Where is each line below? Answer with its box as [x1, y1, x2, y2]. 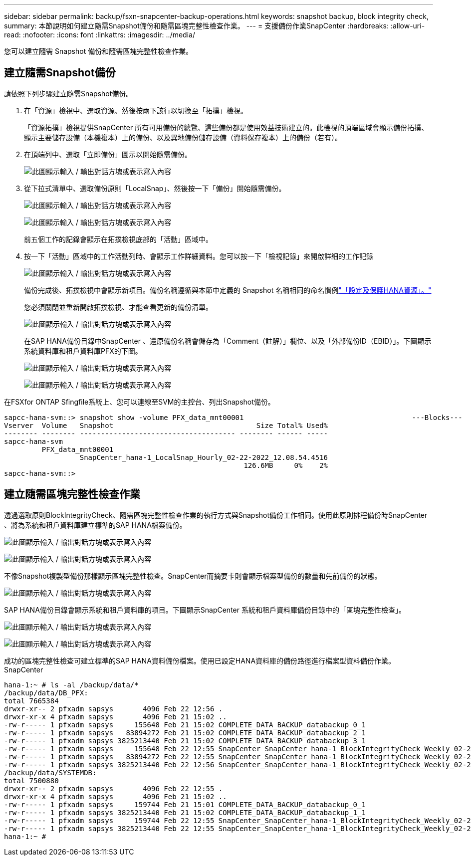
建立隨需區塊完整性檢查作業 [4, 488, 140, 501]
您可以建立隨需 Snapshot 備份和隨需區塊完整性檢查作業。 [4, 47, 193, 55]
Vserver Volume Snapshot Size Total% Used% [4, 421, 328, 430]
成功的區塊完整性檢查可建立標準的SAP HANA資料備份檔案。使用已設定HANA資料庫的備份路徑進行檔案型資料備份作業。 [4, 656, 396, 665]
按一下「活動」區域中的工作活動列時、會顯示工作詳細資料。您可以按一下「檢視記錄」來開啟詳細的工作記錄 [24, 251, 373, 260]
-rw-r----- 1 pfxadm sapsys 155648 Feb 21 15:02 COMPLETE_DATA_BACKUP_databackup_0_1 [4, 720, 366, 729]
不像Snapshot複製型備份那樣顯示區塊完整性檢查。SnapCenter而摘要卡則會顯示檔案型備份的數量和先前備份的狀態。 [4, 571, 382, 580]
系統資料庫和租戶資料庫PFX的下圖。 [24, 346, 142, 355]
